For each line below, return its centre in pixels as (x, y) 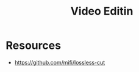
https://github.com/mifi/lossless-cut (60, 62)
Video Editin (102, 11)
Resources (34, 45)
